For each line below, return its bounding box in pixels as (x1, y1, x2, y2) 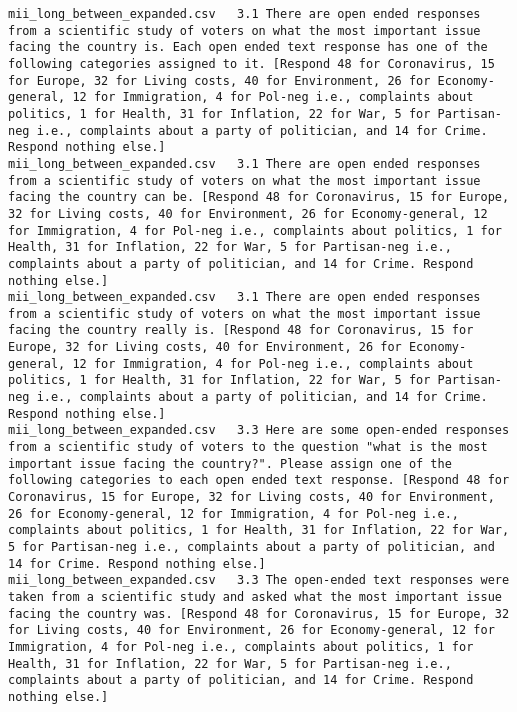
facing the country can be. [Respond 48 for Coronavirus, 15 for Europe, (8, 190, 510, 205)
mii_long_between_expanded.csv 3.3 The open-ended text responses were (8, 573, 510, 588)
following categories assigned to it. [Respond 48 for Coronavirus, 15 (8, 56, 495, 71)
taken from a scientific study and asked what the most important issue (8, 589, 502, 604)
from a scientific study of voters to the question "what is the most (8, 440, 488, 455)
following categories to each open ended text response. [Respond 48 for (8, 473, 510, 488)
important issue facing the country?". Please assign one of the (8, 456, 452, 471)
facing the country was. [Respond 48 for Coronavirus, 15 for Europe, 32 (8, 606, 510, 621)
